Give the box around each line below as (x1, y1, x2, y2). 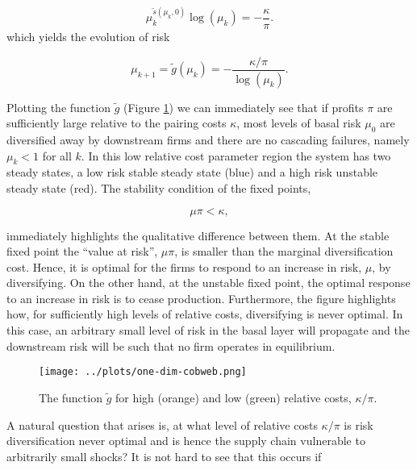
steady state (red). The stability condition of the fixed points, (6, 179, 311, 196)
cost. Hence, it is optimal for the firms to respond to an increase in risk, (6, 258, 362, 275)
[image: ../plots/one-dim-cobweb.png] (39, 366, 247, 378)
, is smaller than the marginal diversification (174, 243, 394, 260)
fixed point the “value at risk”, (6, 243, 158, 260)
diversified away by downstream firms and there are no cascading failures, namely (6, 131, 410, 148)
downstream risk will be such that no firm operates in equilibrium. (6, 337, 336, 354)
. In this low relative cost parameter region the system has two (81, 147, 391, 164)
